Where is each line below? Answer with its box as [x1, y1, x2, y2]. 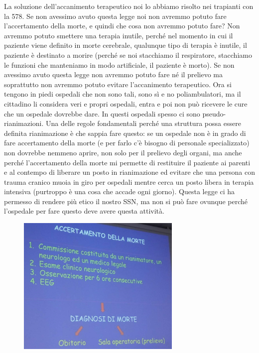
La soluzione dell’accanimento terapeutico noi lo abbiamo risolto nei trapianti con [4, 1, 254, 11]
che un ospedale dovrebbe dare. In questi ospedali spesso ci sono [4, 108, 200, 118]
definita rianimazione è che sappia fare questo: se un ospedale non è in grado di [4, 127, 246, 138]
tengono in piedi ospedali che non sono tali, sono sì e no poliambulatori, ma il [4, 89, 241, 99]
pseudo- [202, 108, 226, 118]
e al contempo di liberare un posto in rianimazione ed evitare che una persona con [4, 167, 255, 177]
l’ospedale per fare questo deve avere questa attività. [4, 206, 164, 216]
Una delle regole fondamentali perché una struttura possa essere [46, 118, 241, 128]
